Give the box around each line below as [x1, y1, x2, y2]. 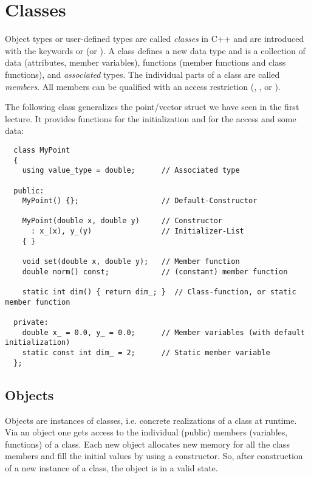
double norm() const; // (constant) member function [22, 267, 288, 276]
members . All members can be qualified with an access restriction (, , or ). [5, 80, 281, 92]
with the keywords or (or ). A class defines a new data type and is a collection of [5, 44, 306, 57]
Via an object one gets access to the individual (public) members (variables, [5, 426, 288, 438]
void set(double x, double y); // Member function [22, 257, 240, 266]
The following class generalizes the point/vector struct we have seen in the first [5, 100, 299, 113]
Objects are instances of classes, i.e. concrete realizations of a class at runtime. [5, 414, 297, 426]
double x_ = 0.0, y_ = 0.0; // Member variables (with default [22, 328, 305, 337]
